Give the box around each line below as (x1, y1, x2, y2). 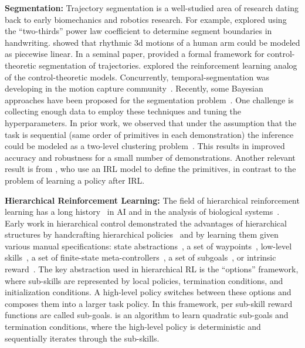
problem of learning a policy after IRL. (5, 174, 145, 186)
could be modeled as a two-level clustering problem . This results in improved (5, 140, 285, 152)
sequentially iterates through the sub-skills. (5, 332, 160, 344)
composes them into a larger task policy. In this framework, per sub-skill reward (5, 297, 293, 309)
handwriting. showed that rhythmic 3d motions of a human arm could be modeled (5, 36, 300, 48)
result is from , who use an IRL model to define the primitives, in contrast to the (5, 163, 296, 175)
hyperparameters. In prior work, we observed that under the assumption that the (5, 116, 297, 129)
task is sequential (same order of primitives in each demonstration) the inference (5, 128, 294, 140)
